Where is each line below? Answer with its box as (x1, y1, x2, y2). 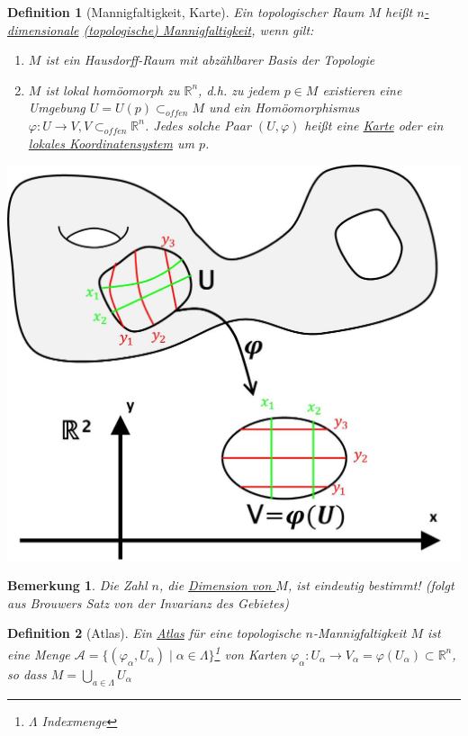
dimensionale (7, 20, 79, 39)
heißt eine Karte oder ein (304, 115, 444, 134)
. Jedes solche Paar (144, 115, 251, 134)
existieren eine (322, 80, 402, 99)
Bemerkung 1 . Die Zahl (7, 576, 148, 595)
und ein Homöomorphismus (209, 98, 360, 117)
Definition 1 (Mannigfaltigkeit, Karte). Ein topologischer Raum (7, 3, 364, 21)
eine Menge (7, 644, 70, 663)
